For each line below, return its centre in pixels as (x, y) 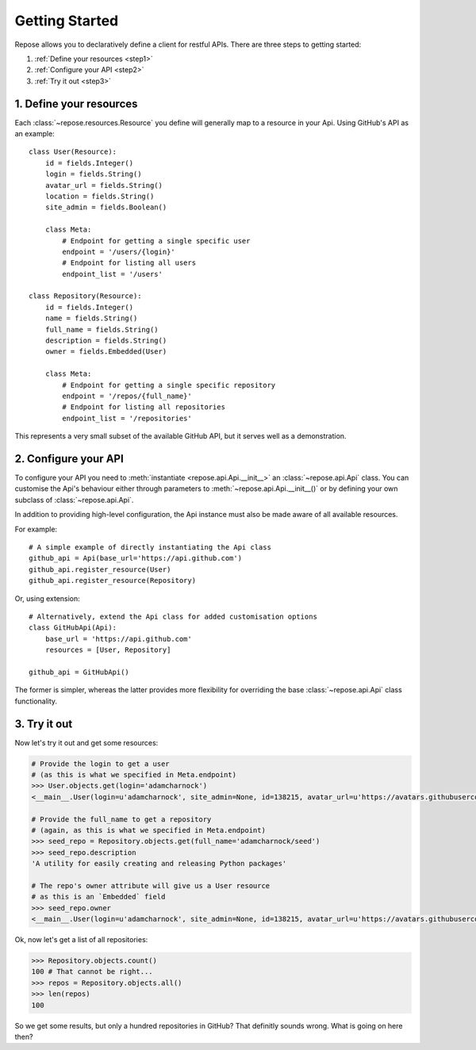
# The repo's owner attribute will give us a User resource (151, 885)
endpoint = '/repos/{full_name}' (127, 396)
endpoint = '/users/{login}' (119, 251)
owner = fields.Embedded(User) (106, 352)
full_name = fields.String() (102, 330)
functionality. (36, 701)
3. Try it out (44, 724)
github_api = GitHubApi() (79, 672)
